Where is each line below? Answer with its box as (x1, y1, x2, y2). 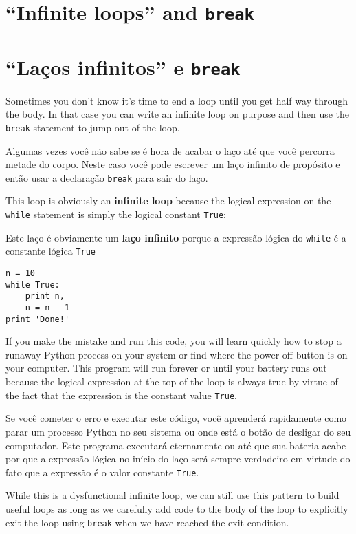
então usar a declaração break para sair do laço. (5, 170, 208, 184)
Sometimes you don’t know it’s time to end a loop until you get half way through (5, 93, 348, 107)
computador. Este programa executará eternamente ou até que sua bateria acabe (5, 438, 346, 452)
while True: (5, 279, 60, 290)
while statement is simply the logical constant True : (5, 207, 227, 222)
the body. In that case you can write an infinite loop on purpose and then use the (5, 107, 350, 121)
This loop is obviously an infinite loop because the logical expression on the (5, 193, 331, 208)
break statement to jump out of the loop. (5, 120, 180, 134)
